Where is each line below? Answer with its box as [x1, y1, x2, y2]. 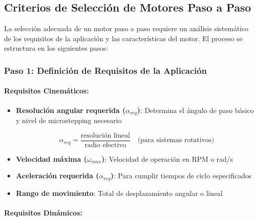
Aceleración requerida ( [16, 170, 99, 181]
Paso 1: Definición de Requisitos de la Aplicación [4, 64, 207, 76]
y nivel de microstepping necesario [16, 115, 122, 126]
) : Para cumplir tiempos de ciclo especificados [110, 170, 251, 181]
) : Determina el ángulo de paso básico [137, 104, 254, 115]
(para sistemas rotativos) [137, 137, 215, 144]
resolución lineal [80, 132, 130, 139]
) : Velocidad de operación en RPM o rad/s [101, 153, 233, 164]
